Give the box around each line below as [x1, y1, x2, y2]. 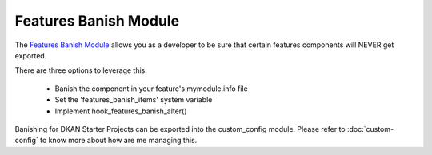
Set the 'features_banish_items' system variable [54, 95, 213, 105]
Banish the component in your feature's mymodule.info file [54, 84, 248, 93]
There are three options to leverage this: [14, 66, 148, 75]
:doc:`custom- [346, 124, 394, 133]
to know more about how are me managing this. [40, 136, 198, 145]
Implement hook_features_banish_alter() [54, 106, 187, 116]
